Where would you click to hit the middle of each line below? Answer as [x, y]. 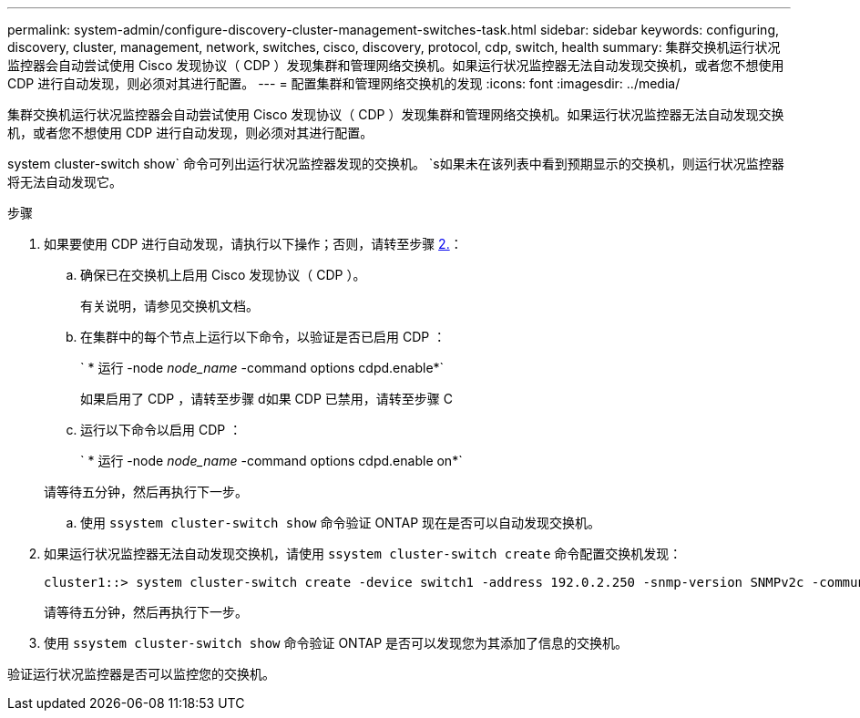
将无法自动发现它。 [65, 182]
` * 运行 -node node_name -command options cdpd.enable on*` [271, 461]
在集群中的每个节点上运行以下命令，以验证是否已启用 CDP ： [263, 337]
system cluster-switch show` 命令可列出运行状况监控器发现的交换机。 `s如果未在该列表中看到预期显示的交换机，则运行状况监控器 [396, 164]
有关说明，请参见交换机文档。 [169, 306]
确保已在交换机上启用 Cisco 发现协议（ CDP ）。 [223, 275]
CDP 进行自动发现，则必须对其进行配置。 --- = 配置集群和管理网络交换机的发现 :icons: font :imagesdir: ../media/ [344, 83]
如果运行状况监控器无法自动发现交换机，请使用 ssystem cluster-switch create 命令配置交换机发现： [363, 554]
